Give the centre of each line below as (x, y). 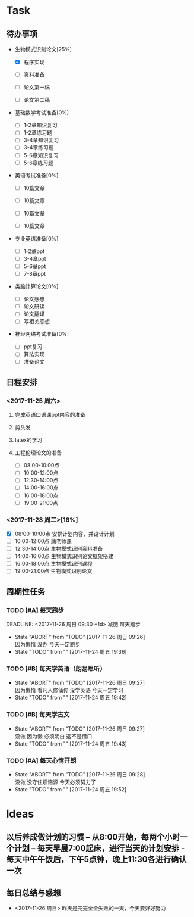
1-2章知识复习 (40, 125)
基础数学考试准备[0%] (42, 113)
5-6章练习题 (39, 163)
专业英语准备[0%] (36, 238)
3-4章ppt (35, 258)
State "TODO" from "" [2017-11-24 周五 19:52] (71, 789)
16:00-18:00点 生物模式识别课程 (54, 564)
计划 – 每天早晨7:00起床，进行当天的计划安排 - (99, 848)
